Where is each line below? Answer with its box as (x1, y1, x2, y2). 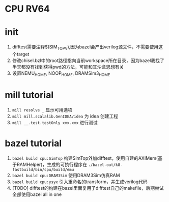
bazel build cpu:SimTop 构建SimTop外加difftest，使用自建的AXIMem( (12, 155, 158, 161)
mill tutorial (5, 89, 54, 101)
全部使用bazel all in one (12, 191, 62, 197)
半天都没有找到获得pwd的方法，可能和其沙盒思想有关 (12, 64, 124, 70)
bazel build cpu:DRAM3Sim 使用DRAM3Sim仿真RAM (12, 172, 120, 178)
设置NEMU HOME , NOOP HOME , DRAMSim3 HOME (12, 70, 110, 77)
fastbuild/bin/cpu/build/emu (12, 167, 74, 172)
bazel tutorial (5, 137, 62, 149)
